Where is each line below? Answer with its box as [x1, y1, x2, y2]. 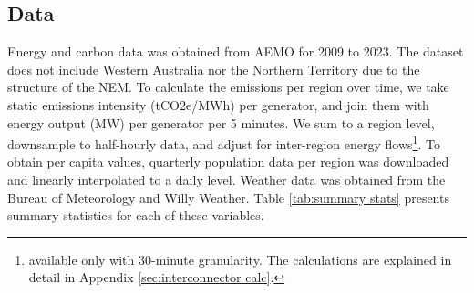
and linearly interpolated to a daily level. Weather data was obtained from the [7, 170, 446, 189]
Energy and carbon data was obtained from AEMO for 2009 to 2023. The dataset [7, 42, 464, 61]
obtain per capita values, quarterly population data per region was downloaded [7, 152, 449, 171]
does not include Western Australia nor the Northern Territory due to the [7, 59, 420, 78]
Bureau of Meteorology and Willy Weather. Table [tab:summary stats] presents [7, 187, 449, 207]
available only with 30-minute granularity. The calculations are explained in [28, 249, 452, 268]
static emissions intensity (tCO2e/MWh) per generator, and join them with [7, 95, 429, 114]
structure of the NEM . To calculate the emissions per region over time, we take [7, 77, 449, 96]
